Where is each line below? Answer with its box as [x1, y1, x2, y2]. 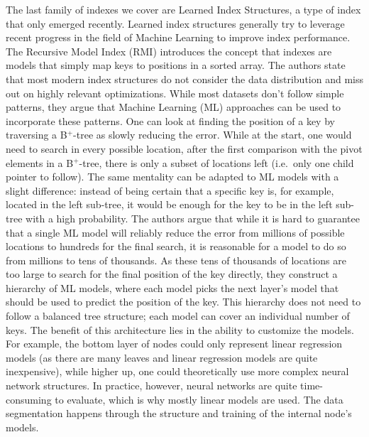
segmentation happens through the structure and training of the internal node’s [6, 406, 352, 421]
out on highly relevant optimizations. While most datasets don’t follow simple [6, 85, 344, 100]
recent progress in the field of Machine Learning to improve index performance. [6, 30, 351, 45]
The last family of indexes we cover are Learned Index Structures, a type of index [6, 2, 361, 16]
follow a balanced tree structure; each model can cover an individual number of [6, 308, 350, 323]
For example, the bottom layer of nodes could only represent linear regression [6, 336, 343, 351]
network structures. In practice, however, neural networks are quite [6, 378, 297, 393]
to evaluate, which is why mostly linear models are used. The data [55, 392, 343, 406]
